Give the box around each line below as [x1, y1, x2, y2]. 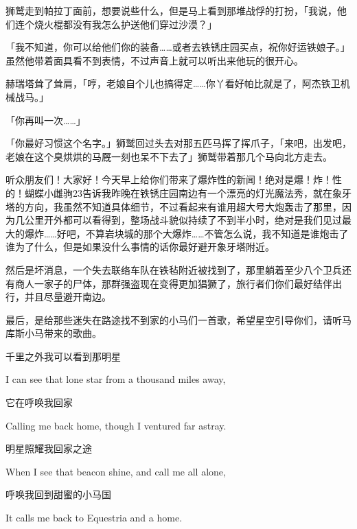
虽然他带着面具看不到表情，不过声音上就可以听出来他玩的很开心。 [5, 53, 303, 67]
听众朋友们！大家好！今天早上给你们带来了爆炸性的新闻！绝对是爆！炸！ [5, 172, 332, 187]
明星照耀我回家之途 [5, 441, 92, 456]
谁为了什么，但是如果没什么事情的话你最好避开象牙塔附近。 [5, 239, 275, 254]
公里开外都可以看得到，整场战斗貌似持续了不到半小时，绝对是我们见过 [24, 213, 342, 227]
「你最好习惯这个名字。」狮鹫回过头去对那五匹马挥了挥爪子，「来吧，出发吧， [5, 136, 352, 150]
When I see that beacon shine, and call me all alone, [5, 464, 226, 478]
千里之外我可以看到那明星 [5, 349, 121, 363]
